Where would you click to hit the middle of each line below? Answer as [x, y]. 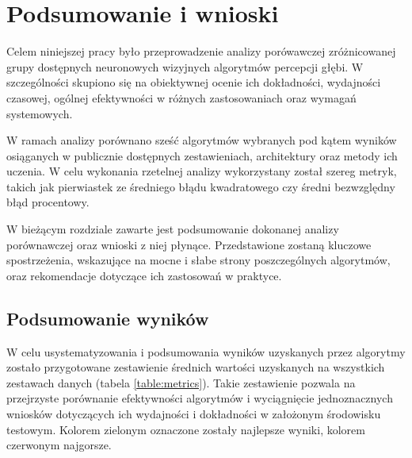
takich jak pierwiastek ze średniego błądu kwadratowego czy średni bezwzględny [201, 186]
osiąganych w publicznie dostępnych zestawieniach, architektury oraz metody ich [202, 155]
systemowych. [40, 113]
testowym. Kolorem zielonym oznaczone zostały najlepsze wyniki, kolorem [186, 429]
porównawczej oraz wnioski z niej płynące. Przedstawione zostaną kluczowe [189, 244]
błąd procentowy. [48, 202]
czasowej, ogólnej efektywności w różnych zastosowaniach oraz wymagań [181, 97]
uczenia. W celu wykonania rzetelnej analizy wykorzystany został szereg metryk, [202, 171]
